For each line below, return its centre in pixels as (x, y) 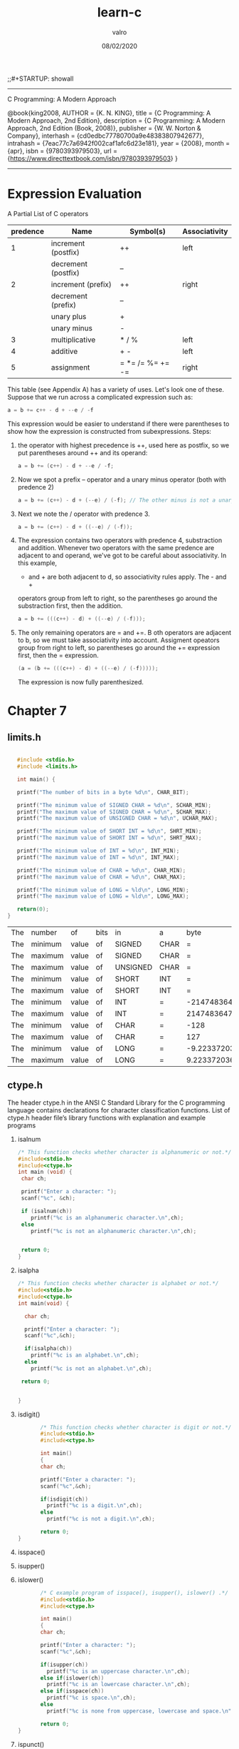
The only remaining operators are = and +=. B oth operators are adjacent (124, 633)
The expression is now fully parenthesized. (81, 682)
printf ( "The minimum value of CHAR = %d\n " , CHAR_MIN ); (101, 870)
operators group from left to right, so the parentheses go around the (117, 598)
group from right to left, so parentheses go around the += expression (119, 648)
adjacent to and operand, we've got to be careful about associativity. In (122, 556)
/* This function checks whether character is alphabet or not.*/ (118, 1284)
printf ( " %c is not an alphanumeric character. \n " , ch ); (114, 1231)
